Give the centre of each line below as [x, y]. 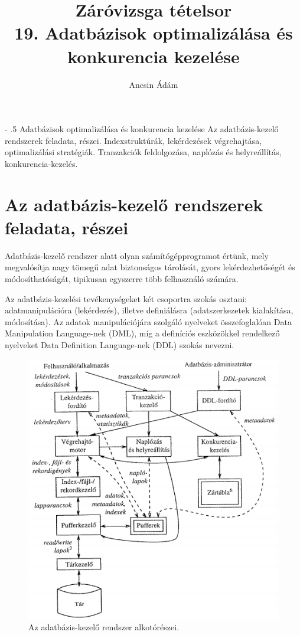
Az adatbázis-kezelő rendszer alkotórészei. [104, 627]
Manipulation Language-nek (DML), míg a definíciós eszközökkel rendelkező [142, 333]
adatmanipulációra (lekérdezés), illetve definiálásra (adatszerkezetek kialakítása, [149, 310]
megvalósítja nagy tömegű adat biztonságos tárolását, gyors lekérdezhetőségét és [150, 267]
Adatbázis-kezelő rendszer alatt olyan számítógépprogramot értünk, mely [137, 255]
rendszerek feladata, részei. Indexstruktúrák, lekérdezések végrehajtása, [133, 140]
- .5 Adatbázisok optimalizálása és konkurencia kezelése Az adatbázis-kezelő [142, 129]
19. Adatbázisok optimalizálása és [154, 33]
